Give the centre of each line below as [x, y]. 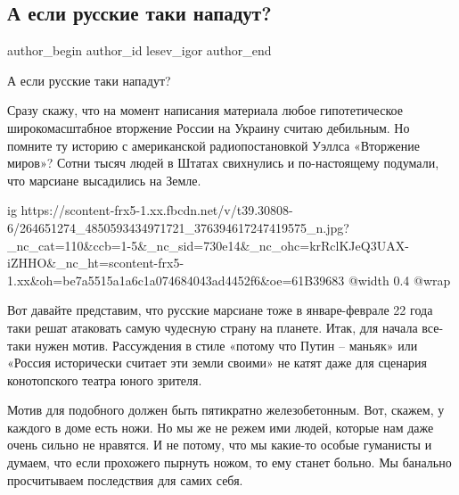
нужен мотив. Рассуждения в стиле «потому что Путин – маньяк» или [226, 345]
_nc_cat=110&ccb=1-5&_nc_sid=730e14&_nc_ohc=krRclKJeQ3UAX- [208, 245]
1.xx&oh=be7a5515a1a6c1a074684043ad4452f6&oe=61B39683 [176, 280]
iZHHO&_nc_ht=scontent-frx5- [96, 263]
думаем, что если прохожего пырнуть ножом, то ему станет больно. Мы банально [229, 462]
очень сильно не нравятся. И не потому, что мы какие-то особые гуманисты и [220, 445]
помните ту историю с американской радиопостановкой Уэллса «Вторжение [213, 145]
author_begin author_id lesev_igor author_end [139, 50]
